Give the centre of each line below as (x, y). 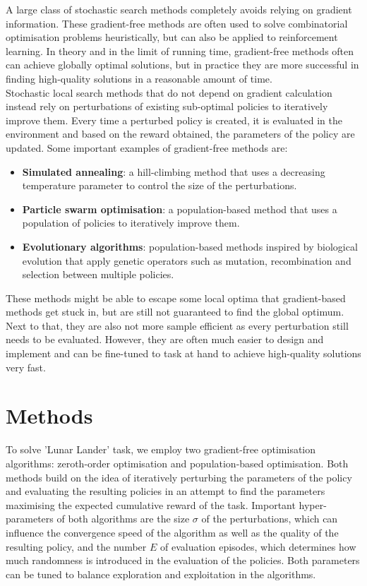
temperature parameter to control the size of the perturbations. (160, 185)
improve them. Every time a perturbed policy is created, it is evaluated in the (174, 120)
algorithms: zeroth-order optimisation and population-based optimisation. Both (177, 463)
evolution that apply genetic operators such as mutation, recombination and (187, 260)
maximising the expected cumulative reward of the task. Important (151, 504)
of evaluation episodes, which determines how (258, 546)
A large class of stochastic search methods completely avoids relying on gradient (179, 9)
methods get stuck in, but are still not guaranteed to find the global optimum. (175, 312)
